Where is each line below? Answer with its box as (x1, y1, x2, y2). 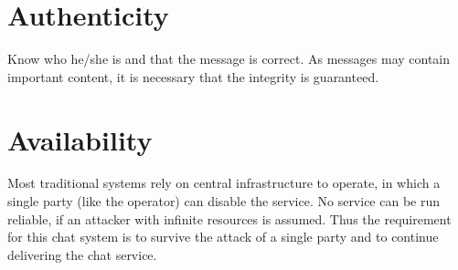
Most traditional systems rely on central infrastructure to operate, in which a (7, 173, 441, 192)
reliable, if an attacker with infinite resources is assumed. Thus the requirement (7, 209, 452, 228)
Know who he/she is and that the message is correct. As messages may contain (7, 49, 451, 68)
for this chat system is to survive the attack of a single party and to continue (7, 227, 439, 246)
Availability (7, 120, 153, 158)
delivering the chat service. (7, 244, 157, 264)
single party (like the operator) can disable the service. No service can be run (7, 192, 441, 211)
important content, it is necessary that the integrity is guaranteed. (7, 67, 379, 86)
